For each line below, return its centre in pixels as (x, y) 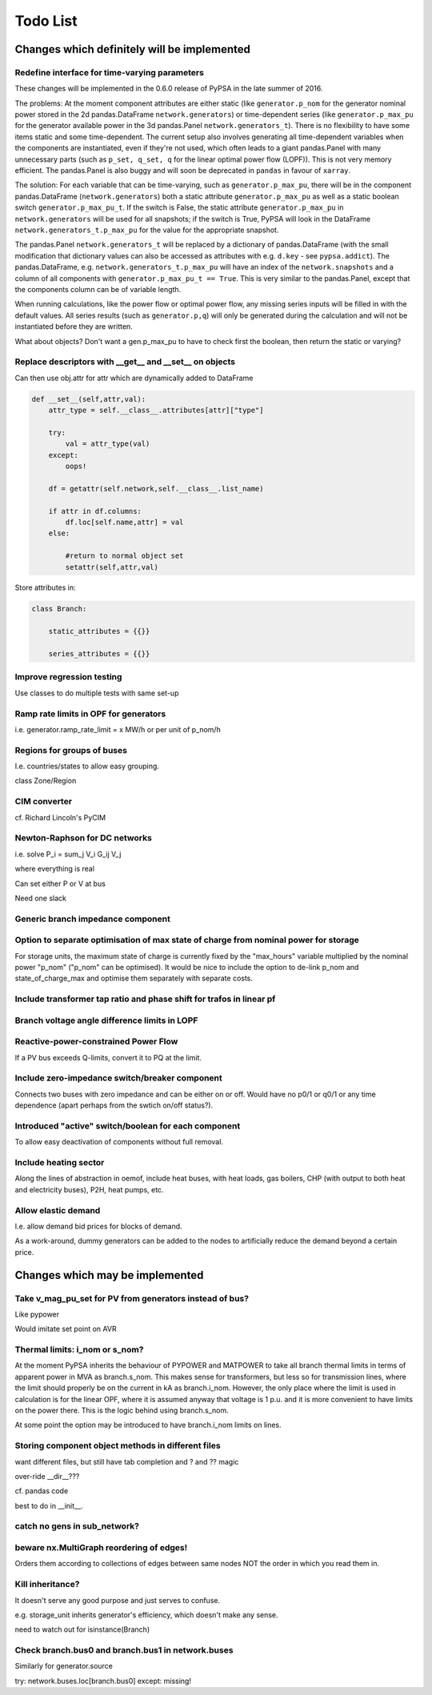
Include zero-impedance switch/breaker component (119, 1078)
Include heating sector (60, 1163)
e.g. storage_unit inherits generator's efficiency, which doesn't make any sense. (147, 1615)
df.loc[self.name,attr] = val (124, 522)
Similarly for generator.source (64, 1666)
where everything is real (55, 869)
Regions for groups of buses (71, 750)
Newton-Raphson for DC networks (83, 838)
